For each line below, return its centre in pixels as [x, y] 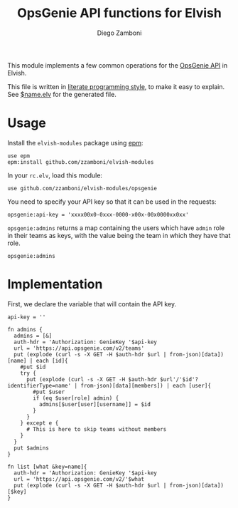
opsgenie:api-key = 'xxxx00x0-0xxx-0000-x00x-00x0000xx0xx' [98, 214]
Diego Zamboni [119, 33]
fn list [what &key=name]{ [47, 467]
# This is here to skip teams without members [96, 429]
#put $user [49, 392]
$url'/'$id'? [179, 379]
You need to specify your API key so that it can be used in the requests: [112, 202]
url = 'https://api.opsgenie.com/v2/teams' [79, 348]
